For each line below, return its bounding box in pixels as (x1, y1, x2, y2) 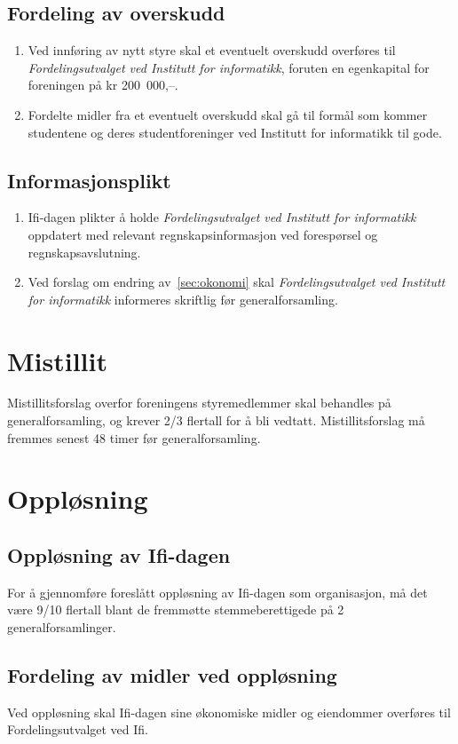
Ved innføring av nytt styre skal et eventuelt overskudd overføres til (28, 41, 396, 59)
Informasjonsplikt (7, 166, 171, 194)
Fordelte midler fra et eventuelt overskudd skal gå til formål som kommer (28, 105, 428, 123)
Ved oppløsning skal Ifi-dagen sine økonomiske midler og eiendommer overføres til (7, 702, 451, 721)
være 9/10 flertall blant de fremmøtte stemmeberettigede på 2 (7, 600, 344, 619)
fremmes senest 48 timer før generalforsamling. (7, 428, 261, 447)
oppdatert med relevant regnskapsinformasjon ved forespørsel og (28, 225, 378, 243)
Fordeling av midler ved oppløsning (7, 661, 337, 688)
